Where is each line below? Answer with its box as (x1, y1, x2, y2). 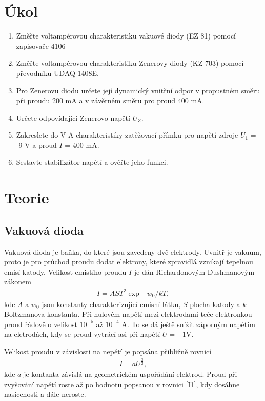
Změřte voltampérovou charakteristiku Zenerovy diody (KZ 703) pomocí (16, 58, 244, 68)
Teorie (4, 187, 49, 208)
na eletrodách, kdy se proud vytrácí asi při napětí (4, 329, 160, 339)
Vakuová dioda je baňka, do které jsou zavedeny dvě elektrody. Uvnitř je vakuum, (4, 246, 261, 257)
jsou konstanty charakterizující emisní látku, (42, 298, 181, 309)
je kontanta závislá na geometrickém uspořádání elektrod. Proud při (24, 368, 237, 379)
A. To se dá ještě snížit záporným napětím (121, 318, 255, 329)
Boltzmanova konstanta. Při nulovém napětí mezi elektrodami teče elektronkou (4, 309, 252, 319)
